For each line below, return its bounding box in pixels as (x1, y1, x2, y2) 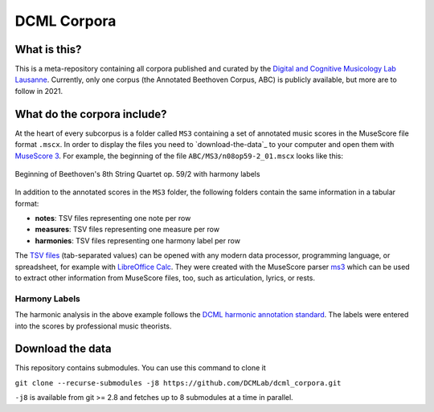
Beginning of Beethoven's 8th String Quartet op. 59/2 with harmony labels (14, 169, 260, 178)
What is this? (14, 43, 82, 56)
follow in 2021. (14, 86, 63, 96)
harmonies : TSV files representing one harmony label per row (35, 235, 241, 245)
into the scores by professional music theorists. (14, 321, 172, 331)
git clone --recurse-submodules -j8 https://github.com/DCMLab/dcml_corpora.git (14, 378, 342, 387)
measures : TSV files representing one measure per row (35, 225, 220, 235)
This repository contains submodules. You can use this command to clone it (14, 363, 266, 373)
